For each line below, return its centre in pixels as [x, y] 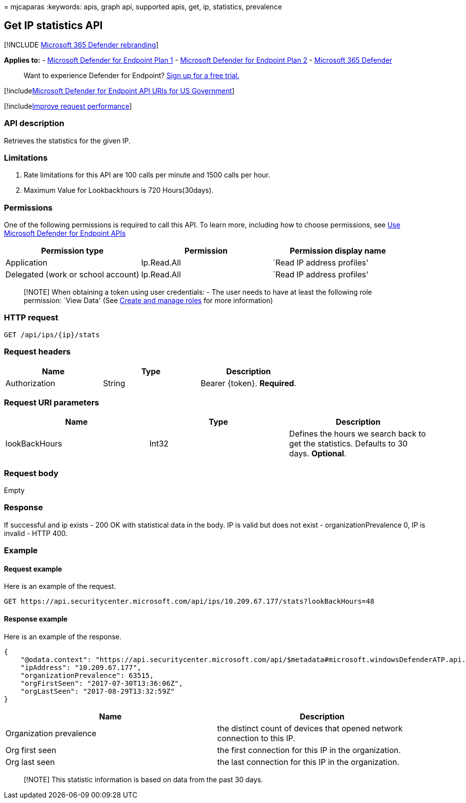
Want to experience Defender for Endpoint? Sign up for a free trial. [132, 75]
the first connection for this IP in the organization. [309, 750]
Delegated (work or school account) [72, 275]
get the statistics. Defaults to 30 [348, 444]
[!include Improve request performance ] [68, 106]
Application [26, 263]
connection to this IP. [256, 738]
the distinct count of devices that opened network [310, 728]
